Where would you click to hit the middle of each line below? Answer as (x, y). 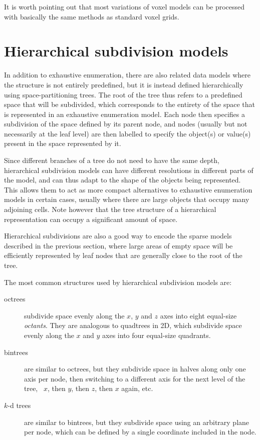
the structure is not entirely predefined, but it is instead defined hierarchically (124, 84)
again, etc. (137, 388)
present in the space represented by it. (63, 143)
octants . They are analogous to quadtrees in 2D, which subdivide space (133, 325)
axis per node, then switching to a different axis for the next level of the (135, 378)
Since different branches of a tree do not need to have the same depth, (112, 160)
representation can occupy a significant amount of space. (91, 219)
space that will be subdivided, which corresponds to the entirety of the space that (130, 104)
